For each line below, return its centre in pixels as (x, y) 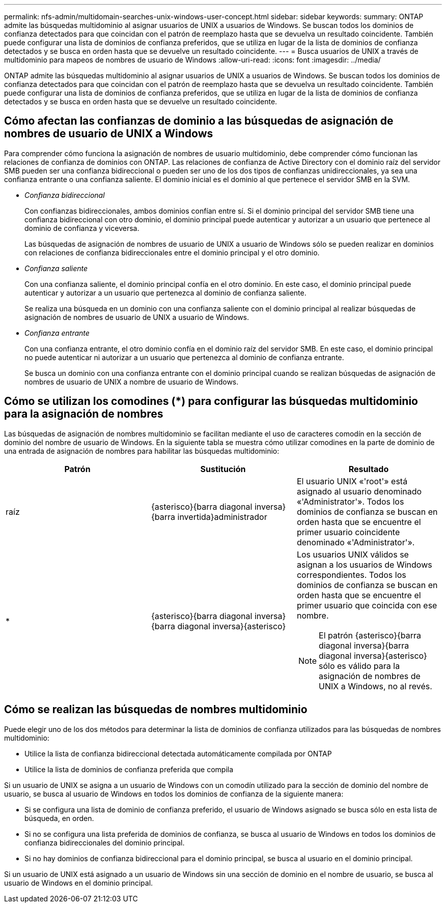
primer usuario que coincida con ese (367, 605)
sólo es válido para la (359, 666)
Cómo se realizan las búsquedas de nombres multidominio (156, 710)
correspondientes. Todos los (351, 575)
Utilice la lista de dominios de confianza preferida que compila (129, 769)
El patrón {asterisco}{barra (370, 635)
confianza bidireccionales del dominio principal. (105, 842)
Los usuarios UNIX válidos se (353, 554)
